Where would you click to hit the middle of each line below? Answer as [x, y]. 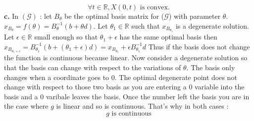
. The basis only [211, 67]
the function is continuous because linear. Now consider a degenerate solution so [126, 58]
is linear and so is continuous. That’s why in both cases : [142, 106]
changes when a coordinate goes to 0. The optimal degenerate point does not [121, 77]
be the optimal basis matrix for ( [114, 16]
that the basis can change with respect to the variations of [93, 67]
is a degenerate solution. [212, 25]
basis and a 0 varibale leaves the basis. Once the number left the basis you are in [127, 96]
